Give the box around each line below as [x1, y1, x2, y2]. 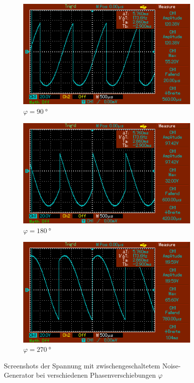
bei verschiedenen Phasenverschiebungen [36, 370, 156, 380]
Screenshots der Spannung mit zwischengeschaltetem [4, 360, 160, 370]
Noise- [162, 360, 181, 370]
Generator [4, 370, 34, 380]
